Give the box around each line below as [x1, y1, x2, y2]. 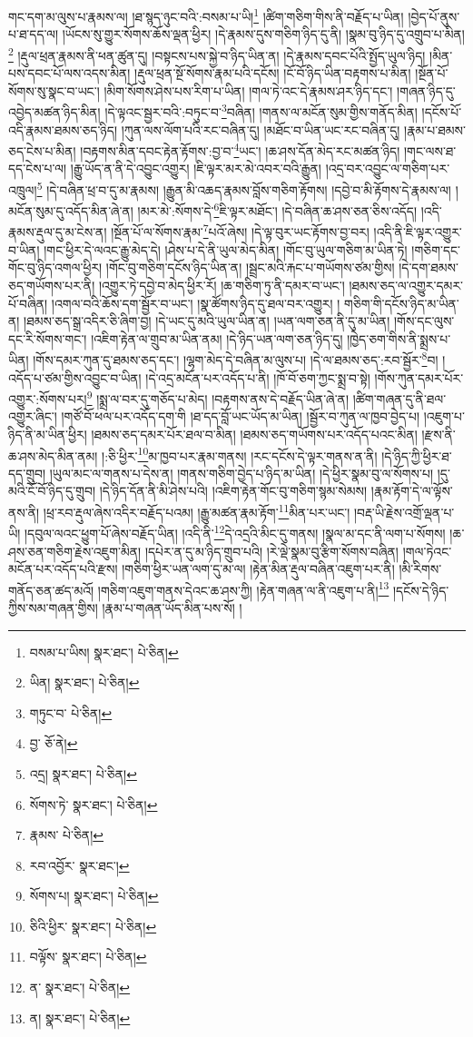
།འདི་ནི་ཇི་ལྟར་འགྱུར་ [373, 222, 462, 242]
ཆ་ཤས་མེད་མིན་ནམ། [8, 446, 98, 465]
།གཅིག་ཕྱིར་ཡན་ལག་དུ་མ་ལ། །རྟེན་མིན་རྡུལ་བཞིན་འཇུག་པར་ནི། [122, 559, 395, 578]
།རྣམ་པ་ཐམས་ [404, 120, 466, 139]
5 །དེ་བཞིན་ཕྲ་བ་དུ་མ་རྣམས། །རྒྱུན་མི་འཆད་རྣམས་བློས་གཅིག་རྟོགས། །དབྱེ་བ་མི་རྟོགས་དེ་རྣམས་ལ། [36, 177, 451, 199]
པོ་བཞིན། [8, 293, 48, 312]
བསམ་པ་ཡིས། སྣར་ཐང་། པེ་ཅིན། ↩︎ [29, 642, 179, 661]
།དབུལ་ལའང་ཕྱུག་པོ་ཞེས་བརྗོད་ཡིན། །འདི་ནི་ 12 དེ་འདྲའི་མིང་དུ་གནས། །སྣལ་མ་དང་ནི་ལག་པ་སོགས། [24, 521, 446, 542]
